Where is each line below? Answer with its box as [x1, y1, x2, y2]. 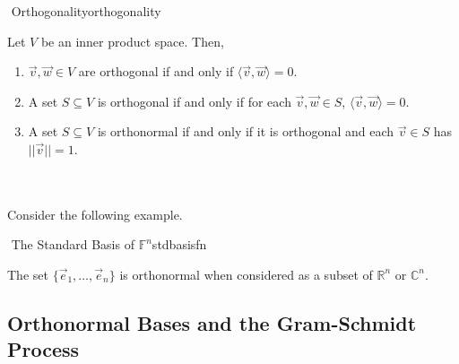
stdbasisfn [152, 235, 207, 254]
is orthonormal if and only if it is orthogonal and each [97, 122, 394, 141]
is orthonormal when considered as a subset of [119, 264, 373, 283]
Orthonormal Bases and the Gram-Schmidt [7, 308, 417, 336]
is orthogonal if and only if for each [97, 91, 291, 110]
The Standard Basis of [11, 235, 134, 254]
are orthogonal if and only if [78, 62, 234, 81]
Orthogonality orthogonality [11, 2, 161, 20]
